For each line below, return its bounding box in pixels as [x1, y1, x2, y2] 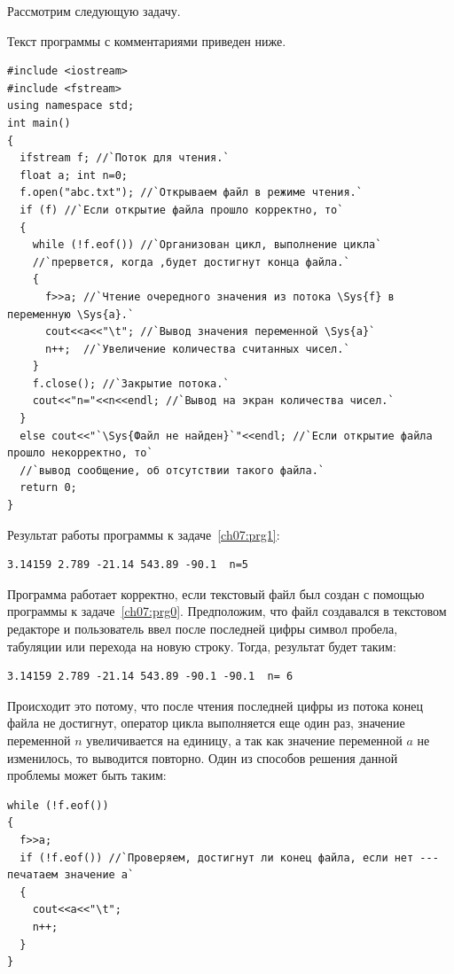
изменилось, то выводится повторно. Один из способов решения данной [7, 748, 398, 767]
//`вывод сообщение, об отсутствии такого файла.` [20, 464, 325, 477]
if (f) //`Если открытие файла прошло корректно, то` [20, 203, 344, 216]
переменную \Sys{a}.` [7, 308, 135, 321]
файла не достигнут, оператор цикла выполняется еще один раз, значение [7, 713, 405, 732]
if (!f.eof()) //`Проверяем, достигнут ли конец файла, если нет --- [20, 851, 439, 864]
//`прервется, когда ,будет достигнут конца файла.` [32, 255, 350, 269]
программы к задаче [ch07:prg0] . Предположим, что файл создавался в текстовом [7, 602, 447, 620]
